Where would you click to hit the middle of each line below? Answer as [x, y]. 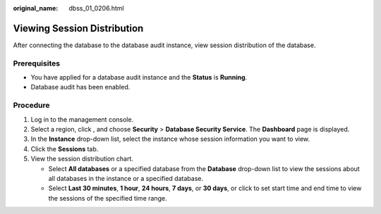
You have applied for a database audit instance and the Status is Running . [139, 77]
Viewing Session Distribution [78, 28]
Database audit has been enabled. [80, 87]
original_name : [36, 8]
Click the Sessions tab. [65, 149]
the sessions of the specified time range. [108, 198]
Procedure [31, 106]
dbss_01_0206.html [96, 8]
